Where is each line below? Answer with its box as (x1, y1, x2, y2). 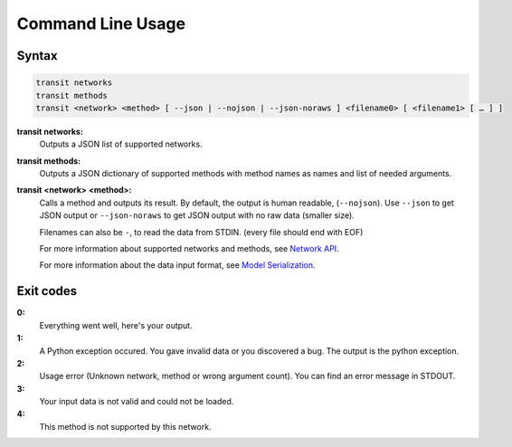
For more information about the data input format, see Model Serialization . (39, 260, 316, 271)
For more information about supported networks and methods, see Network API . (39, 243, 339, 254)
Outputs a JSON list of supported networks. (39, 138, 203, 149)
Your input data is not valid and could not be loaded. (39, 396, 234, 407)
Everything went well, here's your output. (39, 319, 194, 330)
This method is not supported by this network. (39, 421, 212, 432)
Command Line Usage (16, 14, 185, 33)
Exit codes (16, 283, 78, 299)
